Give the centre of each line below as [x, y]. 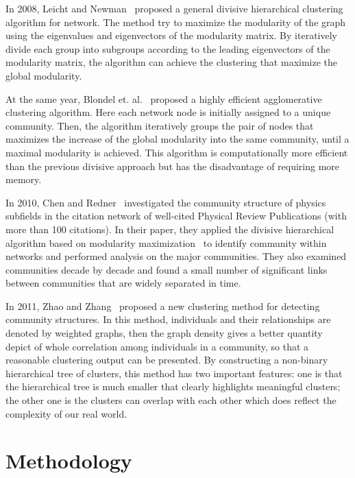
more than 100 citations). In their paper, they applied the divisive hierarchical [170, 229]
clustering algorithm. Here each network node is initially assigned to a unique [168, 112]
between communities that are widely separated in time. [123, 283]
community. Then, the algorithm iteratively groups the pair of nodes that [160, 125]
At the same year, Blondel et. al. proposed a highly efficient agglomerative [164, 98]
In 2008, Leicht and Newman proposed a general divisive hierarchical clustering [174, 8]
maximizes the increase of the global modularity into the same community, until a [177, 139]
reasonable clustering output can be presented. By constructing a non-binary [167, 360]
